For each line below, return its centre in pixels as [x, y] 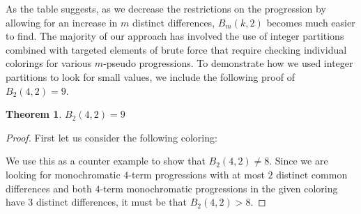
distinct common [312, 174]
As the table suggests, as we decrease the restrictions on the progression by [166, 8]
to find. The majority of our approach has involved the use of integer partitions [175, 36]
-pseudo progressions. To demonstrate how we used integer [228, 63]
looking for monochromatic [63, 174]
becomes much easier [311, 22]
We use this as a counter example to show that [106, 161]
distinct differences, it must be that [112, 202]
